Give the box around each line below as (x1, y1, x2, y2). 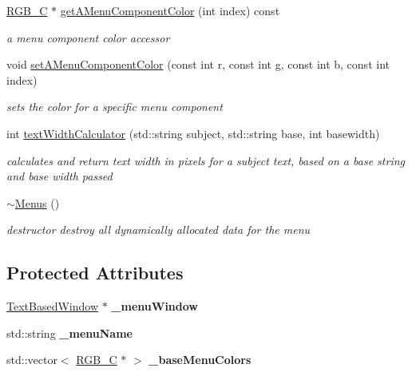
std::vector (6, 351, 57, 368)
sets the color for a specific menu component (6, 98, 223, 115)
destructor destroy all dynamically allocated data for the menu (6, 221, 311, 238)
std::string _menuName (6, 324, 133, 341)
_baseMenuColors (149, 351, 252, 368)
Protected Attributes (6, 260, 184, 285)
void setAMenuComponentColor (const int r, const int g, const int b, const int (6, 56, 390, 73)
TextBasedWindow (6, 298, 98, 315)
